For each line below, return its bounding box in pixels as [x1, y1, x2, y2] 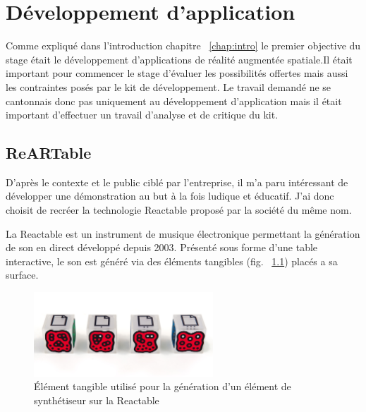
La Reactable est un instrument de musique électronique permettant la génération [6, 226, 360, 241]
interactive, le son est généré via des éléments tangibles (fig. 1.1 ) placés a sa [6, 253, 338, 268]
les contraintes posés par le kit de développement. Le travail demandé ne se [6, 79, 331, 94]
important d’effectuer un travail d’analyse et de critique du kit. [6, 107, 279, 122]
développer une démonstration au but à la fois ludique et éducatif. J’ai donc [6, 188, 334, 203]
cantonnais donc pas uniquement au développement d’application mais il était [6, 93, 342, 108]
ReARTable [6, 142, 92, 164]
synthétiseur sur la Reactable [34, 392, 159, 407]
